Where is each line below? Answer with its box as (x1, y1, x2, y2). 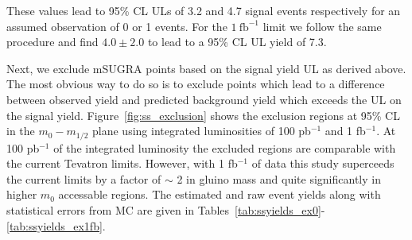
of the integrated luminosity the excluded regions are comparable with (53, 139, 396, 156)
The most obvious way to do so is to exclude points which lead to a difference (6, 75, 385, 92)
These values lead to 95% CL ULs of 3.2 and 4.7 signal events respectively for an (6, 2, 401, 18)
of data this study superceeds (251, 155, 395, 172)
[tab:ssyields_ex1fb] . (6, 217, 106, 234)
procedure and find (6, 33, 99, 50)
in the (6, 122, 35, 139)
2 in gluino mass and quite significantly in (177, 170, 381, 187)
